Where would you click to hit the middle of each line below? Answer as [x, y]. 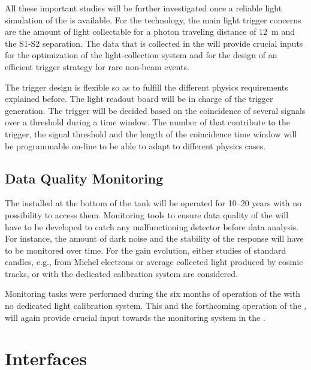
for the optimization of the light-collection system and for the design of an [141, 55]
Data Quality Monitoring [84, 178]
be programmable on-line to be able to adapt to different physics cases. [135, 145]
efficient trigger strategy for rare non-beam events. [97, 66]
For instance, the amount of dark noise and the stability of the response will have [154, 238]
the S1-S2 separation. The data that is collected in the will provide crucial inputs [154, 43]
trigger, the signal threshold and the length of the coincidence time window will [151, 133]
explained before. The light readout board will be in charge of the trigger [139, 99]
